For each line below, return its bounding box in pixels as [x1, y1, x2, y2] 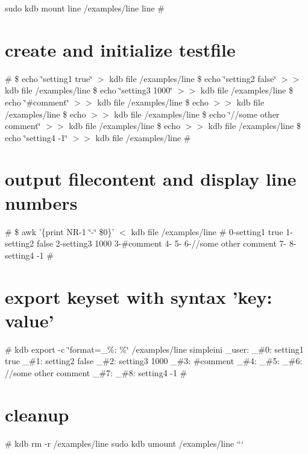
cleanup [5, 402, 69, 426]
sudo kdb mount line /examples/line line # [5, 2, 165, 14]
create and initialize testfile [5, 37, 236, 61]
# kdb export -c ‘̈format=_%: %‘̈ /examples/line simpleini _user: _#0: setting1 [5, 342, 304, 355]
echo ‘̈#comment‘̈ [5, 95, 69, 108]
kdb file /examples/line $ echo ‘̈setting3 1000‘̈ [5, 84, 173, 96]
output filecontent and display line [5, 166, 297, 191]
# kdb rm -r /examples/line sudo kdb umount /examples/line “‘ [5, 437, 244, 449]
